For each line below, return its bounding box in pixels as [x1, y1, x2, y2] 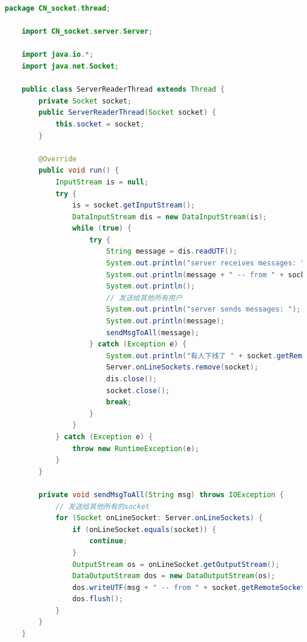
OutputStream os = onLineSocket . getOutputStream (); [72, 560, 280, 569]
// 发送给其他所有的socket [55, 502, 150, 511]
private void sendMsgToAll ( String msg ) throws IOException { [38, 490, 284, 499]
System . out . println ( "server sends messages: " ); [106, 305, 301, 314]
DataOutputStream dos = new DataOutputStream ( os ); [72, 572, 276, 581]
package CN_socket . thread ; [5, 4, 111, 12]
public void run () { [38, 166, 119, 175]
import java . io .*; [21, 50, 94, 59]
